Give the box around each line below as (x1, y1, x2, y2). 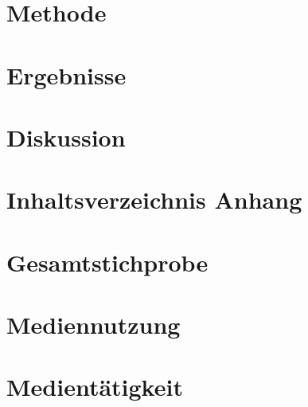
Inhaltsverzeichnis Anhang (6, 183, 302, 216)
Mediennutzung (6, 308, 181, 341)
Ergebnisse (6, 58, 127, 91)
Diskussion (6, 120, 126, 153)
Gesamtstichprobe (6, 245, 209, 278)
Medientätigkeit (6, 370, 183, 403)
